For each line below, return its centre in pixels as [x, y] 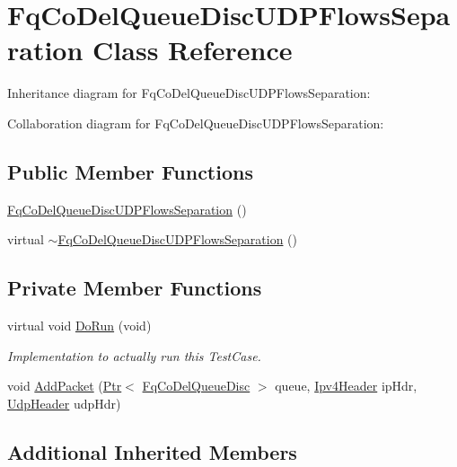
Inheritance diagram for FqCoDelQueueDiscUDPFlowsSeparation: [189, 93]
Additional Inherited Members [152, 451]
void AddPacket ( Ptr [65, 386]
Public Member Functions [130, 171]
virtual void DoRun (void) [79, 326]
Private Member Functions [135, 288]
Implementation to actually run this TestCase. [134, 355]
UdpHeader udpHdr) [64, 403]
